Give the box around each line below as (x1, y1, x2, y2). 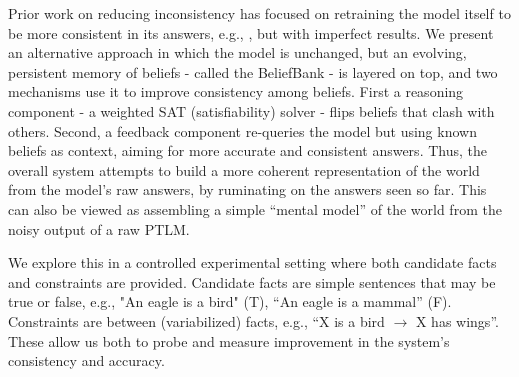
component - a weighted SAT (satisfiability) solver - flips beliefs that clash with (8, 100, 495, 121)
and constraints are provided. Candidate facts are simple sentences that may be (8, 271, 496, 292)
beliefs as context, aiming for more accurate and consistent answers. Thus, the (8, 140, 487, 161)
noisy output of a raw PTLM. (8, 218, 190, 239)
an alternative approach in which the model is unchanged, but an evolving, (8, 42, 467, 63)
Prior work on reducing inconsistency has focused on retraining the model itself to (8, 3, 511, 23)
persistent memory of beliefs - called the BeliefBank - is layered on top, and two (8, 61, 498, 82)
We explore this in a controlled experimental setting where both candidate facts (8, 252, 497, 273)
